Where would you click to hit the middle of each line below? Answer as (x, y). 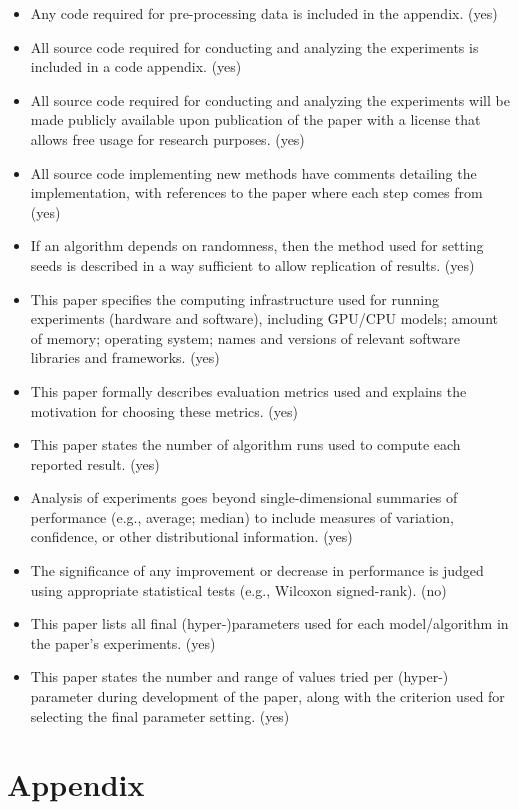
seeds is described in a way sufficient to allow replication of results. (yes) (252, 264)
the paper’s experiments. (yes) (123, 642)
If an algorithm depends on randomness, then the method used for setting (257, 245)
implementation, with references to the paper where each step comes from (256, 192)
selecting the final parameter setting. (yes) (160, 715)
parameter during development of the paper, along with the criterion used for (267, 696)
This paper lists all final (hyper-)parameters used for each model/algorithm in (269, 623)
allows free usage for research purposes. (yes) (167, 138)
